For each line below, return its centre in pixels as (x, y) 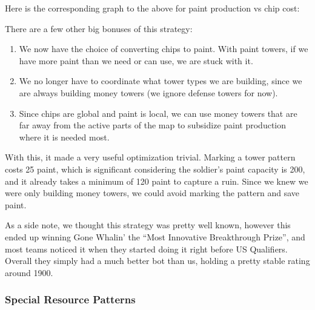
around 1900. (29, 272)
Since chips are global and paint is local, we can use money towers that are (158, 113)
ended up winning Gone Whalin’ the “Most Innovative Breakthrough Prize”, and (155, 236)
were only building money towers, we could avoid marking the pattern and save (152, 193)
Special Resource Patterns (70, 299)
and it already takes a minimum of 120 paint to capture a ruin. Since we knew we (157, 181)
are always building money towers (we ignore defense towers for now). (148, 92)
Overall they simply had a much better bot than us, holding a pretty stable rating (157, 261)
